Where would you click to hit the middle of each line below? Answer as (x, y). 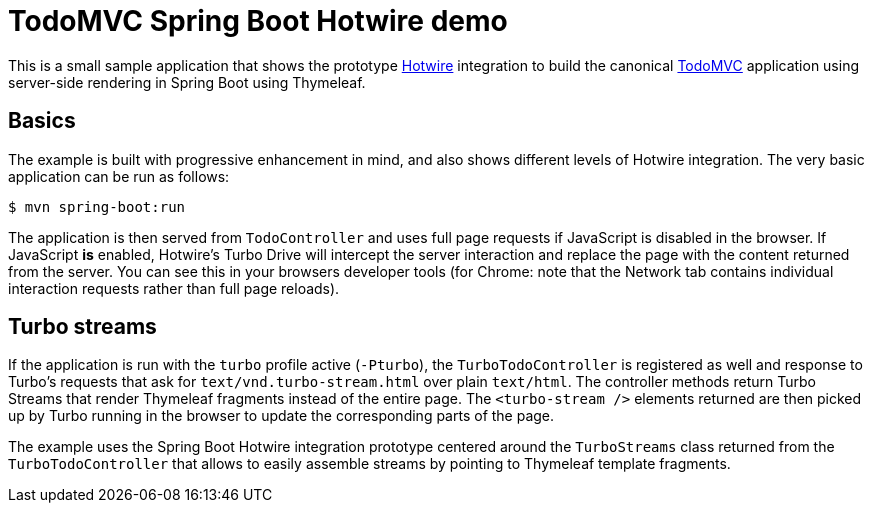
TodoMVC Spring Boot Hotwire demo (258, 21)
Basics (42, 121)
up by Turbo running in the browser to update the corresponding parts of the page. (281, 416)
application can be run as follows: (119, 176)
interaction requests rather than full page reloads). (174, 288)
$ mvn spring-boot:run (97, 206)
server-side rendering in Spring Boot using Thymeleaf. (187, 82)
